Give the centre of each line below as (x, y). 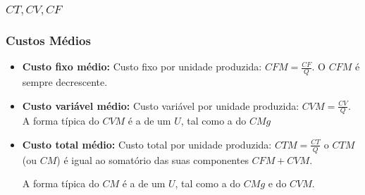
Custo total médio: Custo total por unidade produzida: (147, 144)
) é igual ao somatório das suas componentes (153, 159)
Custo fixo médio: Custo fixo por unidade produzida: (142, 67)
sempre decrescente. (65, 81)
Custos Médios (48, 40)
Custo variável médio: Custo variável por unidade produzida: (161, 105)
